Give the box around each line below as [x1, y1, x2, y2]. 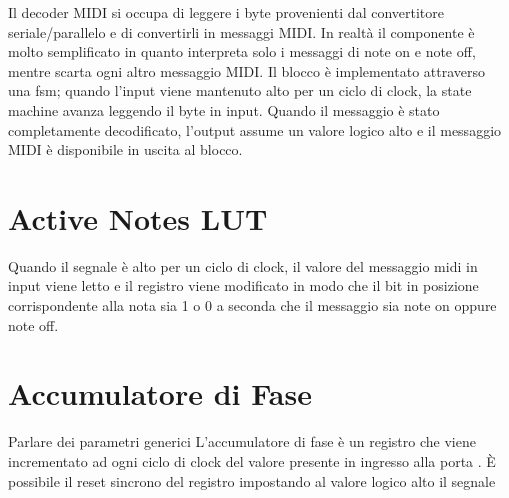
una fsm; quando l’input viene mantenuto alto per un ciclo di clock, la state [8, 80, 472, 101]
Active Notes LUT [8, 197, 268, 238]
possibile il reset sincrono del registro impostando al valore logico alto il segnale [8, 470, 496, 491]
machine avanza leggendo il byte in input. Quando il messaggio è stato [8, 99, 440, 120]
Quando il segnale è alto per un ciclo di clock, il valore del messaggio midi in [8, 255, 478, 276]
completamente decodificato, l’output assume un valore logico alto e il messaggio [8, 119, 502, 140]
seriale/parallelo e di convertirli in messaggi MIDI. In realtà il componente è [8, 21, 475, 42]
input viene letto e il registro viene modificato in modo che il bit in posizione [8, 275, 479, 296]
